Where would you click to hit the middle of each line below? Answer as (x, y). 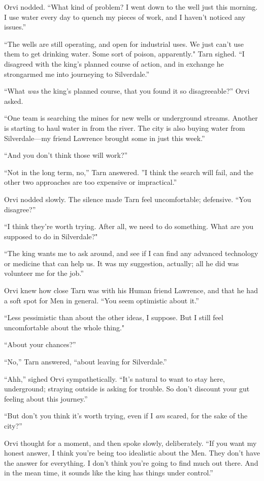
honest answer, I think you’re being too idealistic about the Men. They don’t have (132, 453)
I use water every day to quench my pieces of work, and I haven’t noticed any (125, 17)
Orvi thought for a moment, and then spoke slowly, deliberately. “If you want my (130, 443)
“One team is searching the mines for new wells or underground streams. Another (131, 118)
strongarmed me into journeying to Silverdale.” (77, 74)
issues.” (15, 27)
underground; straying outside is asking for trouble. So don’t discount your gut (127, 389)
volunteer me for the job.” (44, 273)
